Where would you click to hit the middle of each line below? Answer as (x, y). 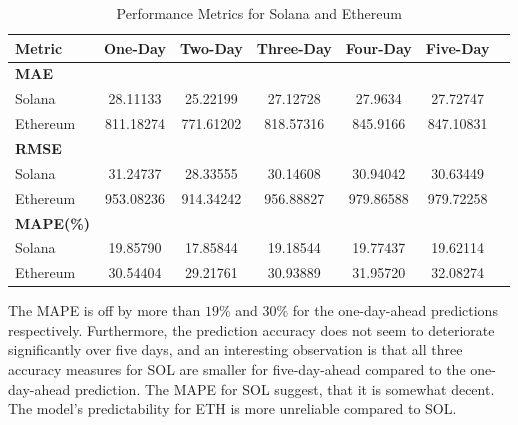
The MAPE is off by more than (104, 310)
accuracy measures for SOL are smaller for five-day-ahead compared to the (237, 369)
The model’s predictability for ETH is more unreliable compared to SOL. (232, 408)
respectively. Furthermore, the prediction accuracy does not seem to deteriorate (251, 329)
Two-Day (211, 47)
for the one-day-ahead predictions (395, 310)
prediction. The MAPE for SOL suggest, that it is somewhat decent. (284, 388)
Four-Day (378, 47)
